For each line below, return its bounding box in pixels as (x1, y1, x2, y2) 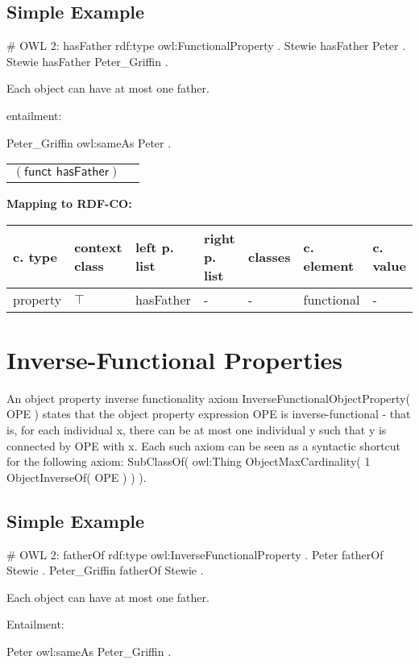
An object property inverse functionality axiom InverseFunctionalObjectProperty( (6, 389, 410, 406)
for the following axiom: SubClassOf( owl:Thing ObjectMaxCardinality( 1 (6, 453, 371, 470)
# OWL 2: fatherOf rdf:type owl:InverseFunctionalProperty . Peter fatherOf (6, 546, 384, 562)
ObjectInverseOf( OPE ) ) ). (6, 468, 147, 485)
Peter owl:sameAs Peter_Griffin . (6, 643, 172, 660)
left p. (135, 238, 174, 257)
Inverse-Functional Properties (6, 342, 343, 376)
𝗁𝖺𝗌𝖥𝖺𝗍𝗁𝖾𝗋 (56, 165, 110, 179)
